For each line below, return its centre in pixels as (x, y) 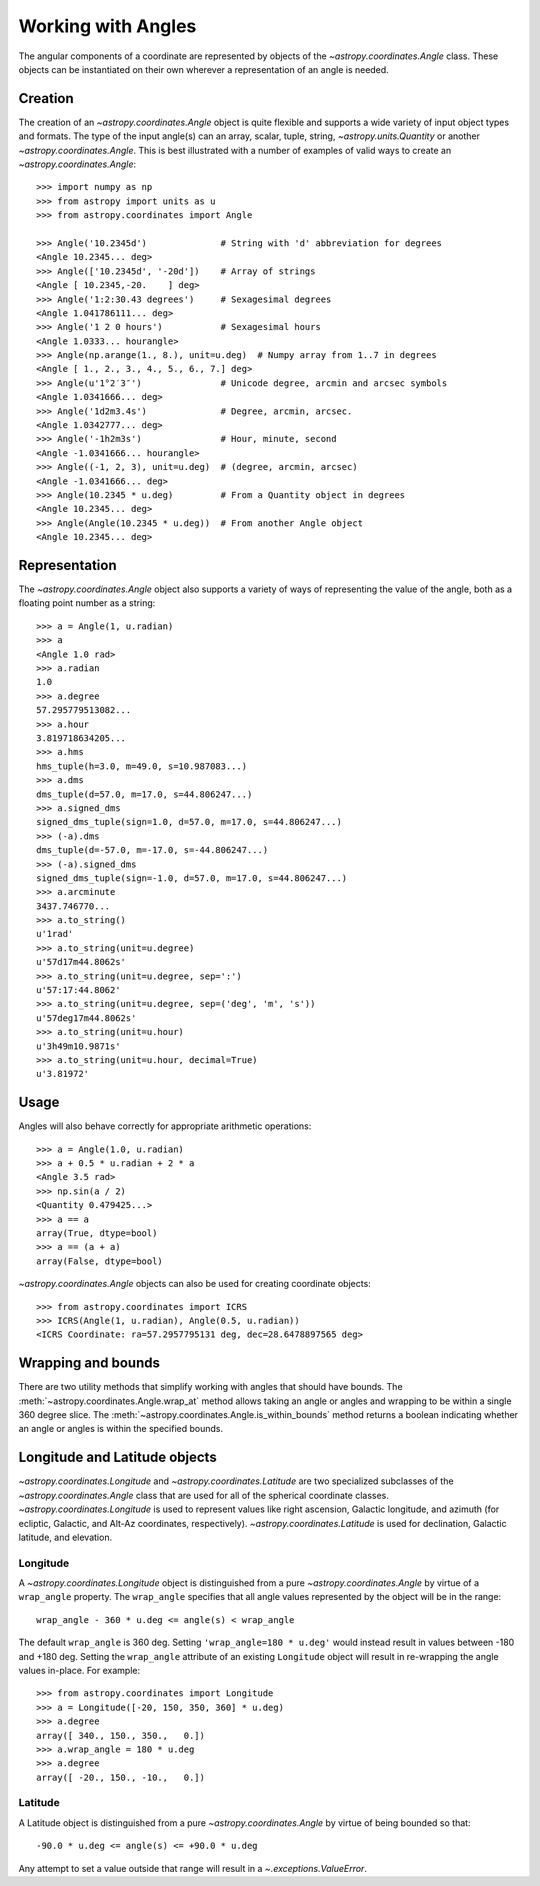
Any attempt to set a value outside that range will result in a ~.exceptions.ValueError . (192, 1868)
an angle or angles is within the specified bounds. (121, 1429)
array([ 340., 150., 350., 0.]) (120, 1735)
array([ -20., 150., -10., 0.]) (120, 1777)
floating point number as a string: (87, 603)
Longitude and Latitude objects (117, 1457)
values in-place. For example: (79, 1670)
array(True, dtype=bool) (97, 1233)
